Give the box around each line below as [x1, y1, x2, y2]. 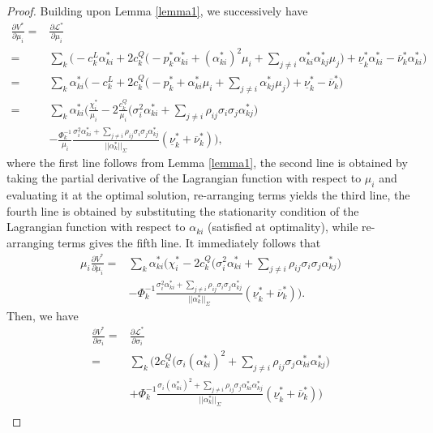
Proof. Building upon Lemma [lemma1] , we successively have [6, 2, 308, 19]
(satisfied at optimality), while [208, 218, 358, 235]
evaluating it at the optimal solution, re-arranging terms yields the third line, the [6, 186, 410, 204]
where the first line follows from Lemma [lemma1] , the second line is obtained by [6, 153, 408, 170]
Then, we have [6, 307, 79, 324]
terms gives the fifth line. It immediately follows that [58, 234, 321, 251]
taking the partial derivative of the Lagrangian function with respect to [6, 169, 362, 186]
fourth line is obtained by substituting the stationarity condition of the [6, 202, 359, 219]
